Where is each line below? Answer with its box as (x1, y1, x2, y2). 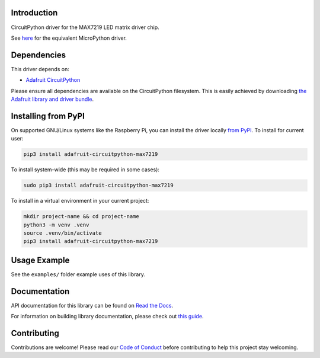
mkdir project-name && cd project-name (23, 213, 139, 220)
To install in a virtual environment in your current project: (11, 197, 149, 204)
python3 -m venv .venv (23, 221, 89, 228)
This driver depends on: (11, 65, 69, 72)
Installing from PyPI (11, 111, 85, 121)
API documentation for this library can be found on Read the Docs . (11, 302, 174, 309)
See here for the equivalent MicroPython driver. (11, 34, 127, 41)
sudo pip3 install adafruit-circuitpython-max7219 (23, 182, 174, 189)
